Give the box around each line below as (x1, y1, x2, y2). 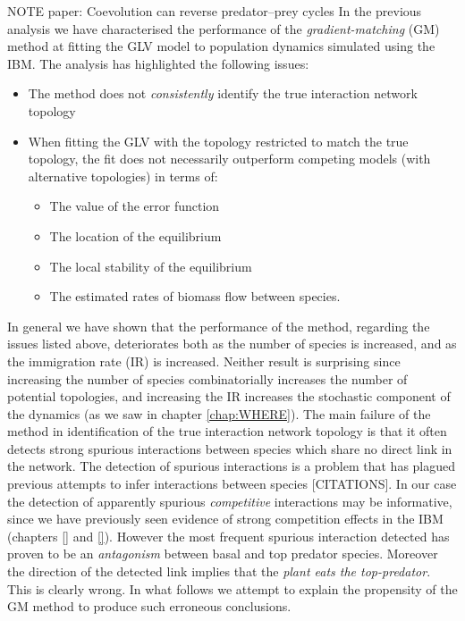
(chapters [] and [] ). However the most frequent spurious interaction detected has (7, 526, 450, 545)
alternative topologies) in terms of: (28, 166, 218, 185)
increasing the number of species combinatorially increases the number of (7, 369, 408, 388)
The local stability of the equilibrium (49, 256, 252, 275)
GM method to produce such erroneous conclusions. (7, 597, 292, 616)
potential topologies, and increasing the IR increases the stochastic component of (7, 387, 451, 406)
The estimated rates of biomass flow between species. (49, 287, 341, 306)
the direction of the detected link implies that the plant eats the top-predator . (7, 562, 431, 581)
